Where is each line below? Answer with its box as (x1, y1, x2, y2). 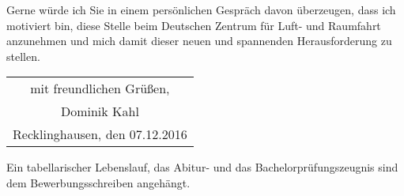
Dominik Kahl (60, 102, 139, 121)
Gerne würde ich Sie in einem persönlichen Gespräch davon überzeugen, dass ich (6, 2, 396, 17)
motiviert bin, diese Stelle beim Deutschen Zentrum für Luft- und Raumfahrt (6, 17, 381, 33)
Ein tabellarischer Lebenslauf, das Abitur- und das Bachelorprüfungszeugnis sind (6, 159, 398, 175)
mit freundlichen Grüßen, (30, 79, 170, 98)
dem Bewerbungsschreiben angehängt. (6, 174, 191, 190)
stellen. (6, 47, 40, 64)
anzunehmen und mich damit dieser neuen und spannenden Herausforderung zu (6, 32, 392, 49)
